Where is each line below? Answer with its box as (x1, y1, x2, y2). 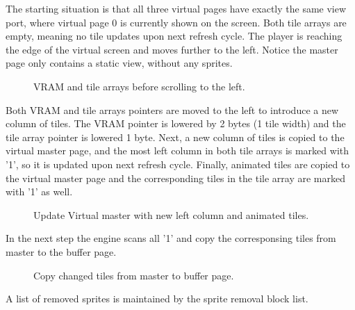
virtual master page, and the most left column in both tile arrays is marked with (6, 143, 349, 158)
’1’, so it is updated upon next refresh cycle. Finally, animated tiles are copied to (6, 156, 350, 171)
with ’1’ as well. (6, 184, 73, 199)
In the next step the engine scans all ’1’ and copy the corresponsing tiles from (6, 231, 336, 245)
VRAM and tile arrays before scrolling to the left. (33, 79, 245, 93)
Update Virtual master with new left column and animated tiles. (33, 207, 309, 222)
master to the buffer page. (6, 244, 117, 259)
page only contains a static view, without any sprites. (6, 56, 233, 70)
